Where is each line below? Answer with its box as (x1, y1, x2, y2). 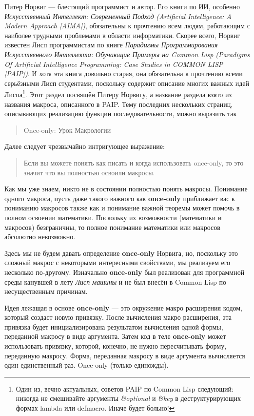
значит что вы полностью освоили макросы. (23, 167, 155, 177)
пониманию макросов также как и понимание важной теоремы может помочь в (4, 203, 240, 213)
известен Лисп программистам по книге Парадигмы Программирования (4, 40, 218, 50)
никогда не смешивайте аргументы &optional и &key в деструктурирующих (16, 393, 241, 403)
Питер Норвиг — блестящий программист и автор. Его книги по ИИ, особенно (4, 1, 240, 11)
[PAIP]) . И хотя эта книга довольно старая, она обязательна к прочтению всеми (4, 68, 243, 79)
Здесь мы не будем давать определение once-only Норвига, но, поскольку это (4, 248, 238, 258)
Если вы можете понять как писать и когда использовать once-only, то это (23, 157, 244, 167)
